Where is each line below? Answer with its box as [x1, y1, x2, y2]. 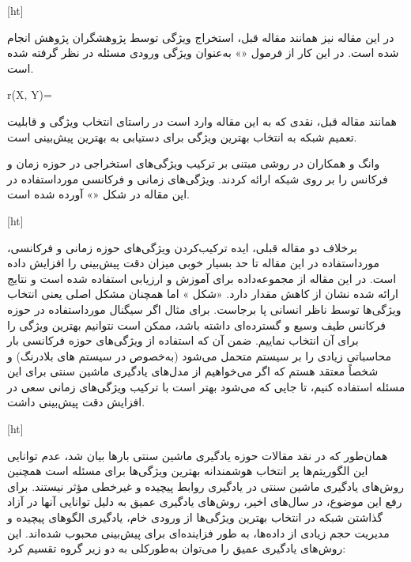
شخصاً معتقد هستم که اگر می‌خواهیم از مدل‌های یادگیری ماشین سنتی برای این [7, 363, 379, 379]
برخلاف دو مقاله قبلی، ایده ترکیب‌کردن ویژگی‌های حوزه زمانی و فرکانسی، [7, 239, 357, 255]
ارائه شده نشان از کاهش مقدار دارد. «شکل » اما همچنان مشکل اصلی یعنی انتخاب [7, 285, 398, 302]
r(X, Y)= [7, 86, 52, 103]
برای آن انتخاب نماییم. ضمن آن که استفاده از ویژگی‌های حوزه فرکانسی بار [7, 332, 359, 349]
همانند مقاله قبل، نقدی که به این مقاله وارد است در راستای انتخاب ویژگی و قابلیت [7, 112, 397, 129]
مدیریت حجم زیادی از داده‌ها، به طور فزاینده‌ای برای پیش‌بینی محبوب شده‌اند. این [7, 524, 390, 541]
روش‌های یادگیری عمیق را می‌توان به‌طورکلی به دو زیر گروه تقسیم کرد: [7, 540, 346, 556]
